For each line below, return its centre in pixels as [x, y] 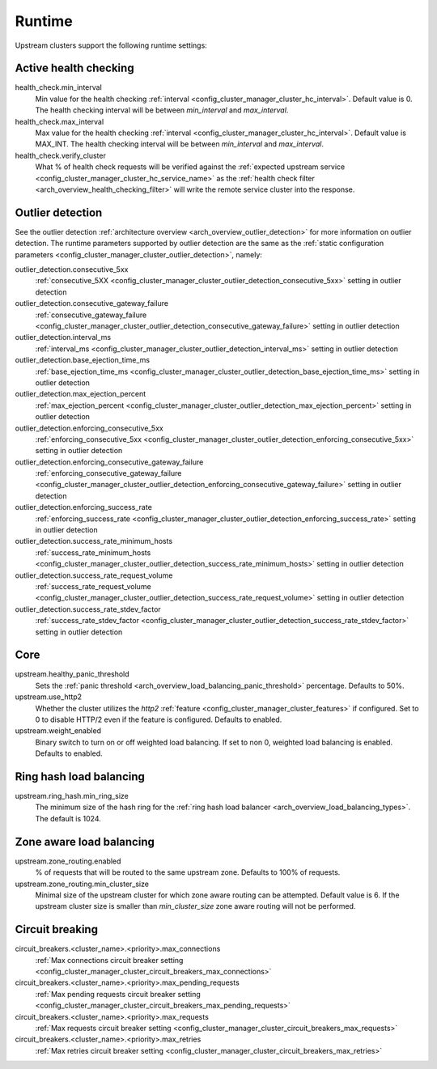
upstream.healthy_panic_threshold [72, 674]
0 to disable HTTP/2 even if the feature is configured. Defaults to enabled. [159, 719]
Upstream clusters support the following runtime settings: [111, 45]
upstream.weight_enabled [58, 731]
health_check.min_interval [59, 87]
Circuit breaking [57, 929]
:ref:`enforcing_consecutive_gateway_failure [108, 473]
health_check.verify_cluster [61, 155]
